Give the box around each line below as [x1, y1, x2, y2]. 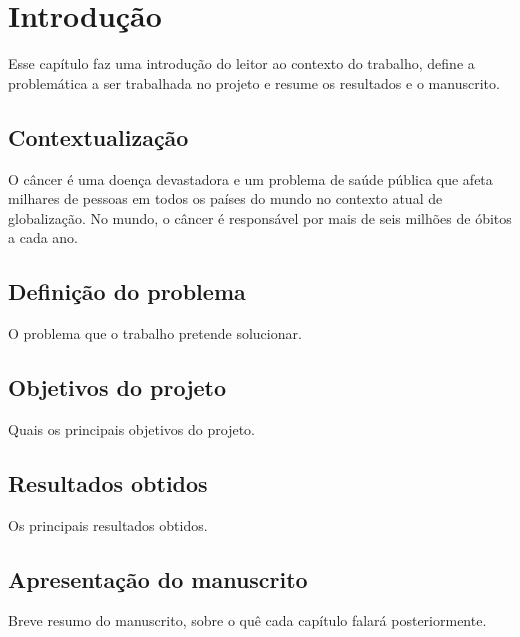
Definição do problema [8, 276, 246, 307]
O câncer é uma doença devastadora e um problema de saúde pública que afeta [8, 168, 493, 189]
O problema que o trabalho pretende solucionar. [8, 323, 302, 344]
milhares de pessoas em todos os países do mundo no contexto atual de [8, 188, 443, 209]
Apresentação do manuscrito [8, 563, 308, 594]
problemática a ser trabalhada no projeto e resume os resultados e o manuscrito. [8, 72, 500, 93]
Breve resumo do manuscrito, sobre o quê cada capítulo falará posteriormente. [8, 610, 487, 631]
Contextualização [8, 121, 189, 152]
